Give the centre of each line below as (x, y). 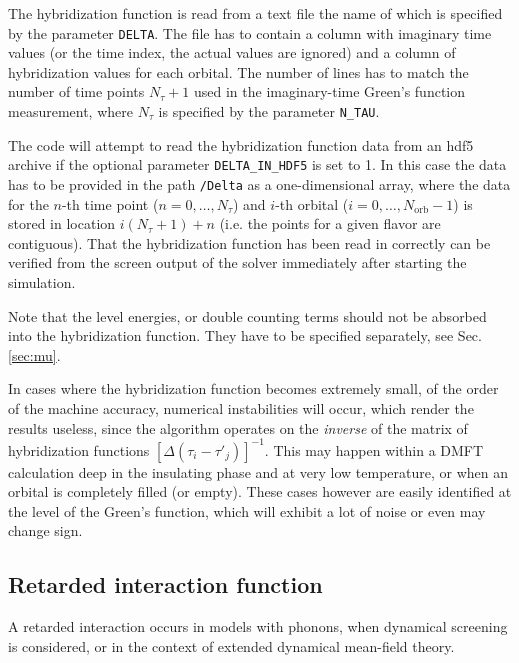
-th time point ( (110, 203)
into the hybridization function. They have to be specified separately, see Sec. (245, 335)
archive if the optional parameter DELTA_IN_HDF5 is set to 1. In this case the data (257, 164)
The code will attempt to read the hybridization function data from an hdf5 (241, 144)
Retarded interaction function (165, 584)
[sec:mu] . (34, 354)
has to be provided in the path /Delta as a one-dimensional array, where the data (259, 183)
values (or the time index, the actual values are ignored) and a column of (232, 52)
